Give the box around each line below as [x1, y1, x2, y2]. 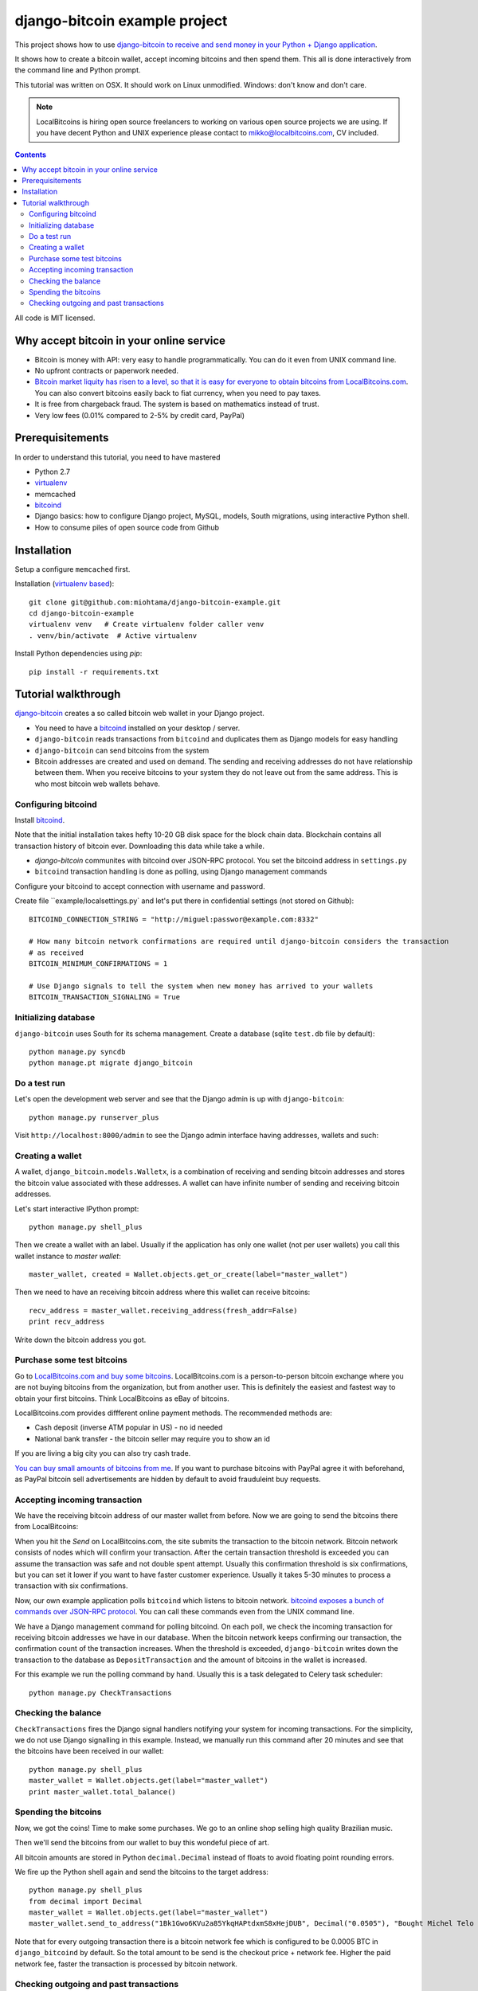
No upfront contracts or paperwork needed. [34, 366, 179, 376]
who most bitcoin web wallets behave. [34, 779, 161, 788]
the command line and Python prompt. [14, 65, 141, 75]
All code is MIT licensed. [14, 313, 96, 323]
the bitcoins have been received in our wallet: [14, 1747, 164, 1756]
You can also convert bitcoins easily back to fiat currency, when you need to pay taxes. [34, 388, 322, 397]
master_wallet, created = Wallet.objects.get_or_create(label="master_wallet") [29, 1270, 348, 1279]
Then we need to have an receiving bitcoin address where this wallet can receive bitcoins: [14, 1287, 311, 1297]
